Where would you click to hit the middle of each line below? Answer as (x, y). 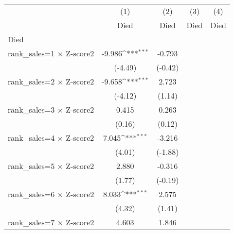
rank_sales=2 (31, 81)
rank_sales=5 (31, 166)
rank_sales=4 (31, 138)
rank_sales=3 (31, 109)
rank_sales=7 (31, 222)
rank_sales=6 (31, 194)
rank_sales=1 (31, 53)
